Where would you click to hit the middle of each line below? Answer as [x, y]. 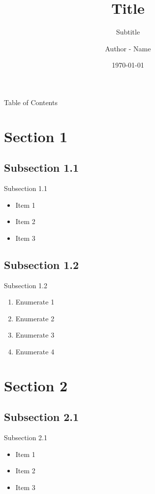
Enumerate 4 [35, 352]
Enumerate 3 [35, 335]
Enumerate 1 [35, 302]
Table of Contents [31, 102]
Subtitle [128, 32]
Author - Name [128, 48]
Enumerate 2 [35, 318]
